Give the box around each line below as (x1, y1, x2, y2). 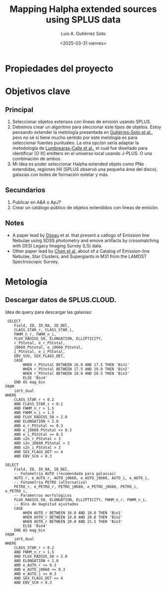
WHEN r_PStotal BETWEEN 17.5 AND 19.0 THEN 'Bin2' (23, 366, 130, 371)
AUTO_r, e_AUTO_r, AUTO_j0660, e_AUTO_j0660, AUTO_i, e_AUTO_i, (14, 475, 150, 480)
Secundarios (5, 186, 46, 195)
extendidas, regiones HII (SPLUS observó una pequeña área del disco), (12, 166, 158, 172)
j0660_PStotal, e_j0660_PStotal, (14, 345, 83, 350)
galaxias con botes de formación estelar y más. (12, 171, 109, 177)
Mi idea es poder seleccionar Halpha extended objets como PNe (12, 161, 144, 167)
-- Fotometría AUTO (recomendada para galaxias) (14, 471, 116, 476)
